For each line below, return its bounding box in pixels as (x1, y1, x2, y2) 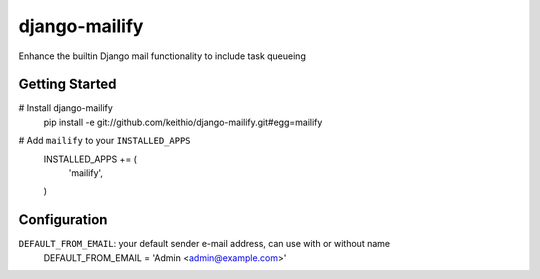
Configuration (18, 211, 108, 229)
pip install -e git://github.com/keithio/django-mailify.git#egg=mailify (43, 116, 323, 128)
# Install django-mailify (18, 102, 114, 114)
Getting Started (18, 76, 117, 93)
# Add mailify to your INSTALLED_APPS (18, 135, 191, 147)
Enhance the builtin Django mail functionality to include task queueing (18, 50, 307, 62)
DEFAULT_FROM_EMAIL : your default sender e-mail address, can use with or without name (18, 238, 390, 250)
